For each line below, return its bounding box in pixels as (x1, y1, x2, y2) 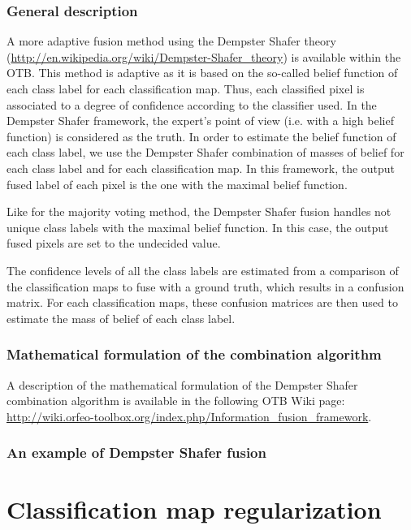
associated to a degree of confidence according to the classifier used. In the (6, 96, 377, 113)
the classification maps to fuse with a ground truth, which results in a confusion (6, 278, 405, 295)
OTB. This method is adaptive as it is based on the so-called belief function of (6, 64, 398, 81)
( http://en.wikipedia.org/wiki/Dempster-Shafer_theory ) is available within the (6, 48, 401, 65)
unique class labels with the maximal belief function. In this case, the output (6, 218, 389, 235)
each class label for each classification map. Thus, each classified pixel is (6, 80, 365, 97)
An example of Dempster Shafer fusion (6, 442, 266, 463)
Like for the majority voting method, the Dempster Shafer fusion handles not (6, 203, 392, 220)
